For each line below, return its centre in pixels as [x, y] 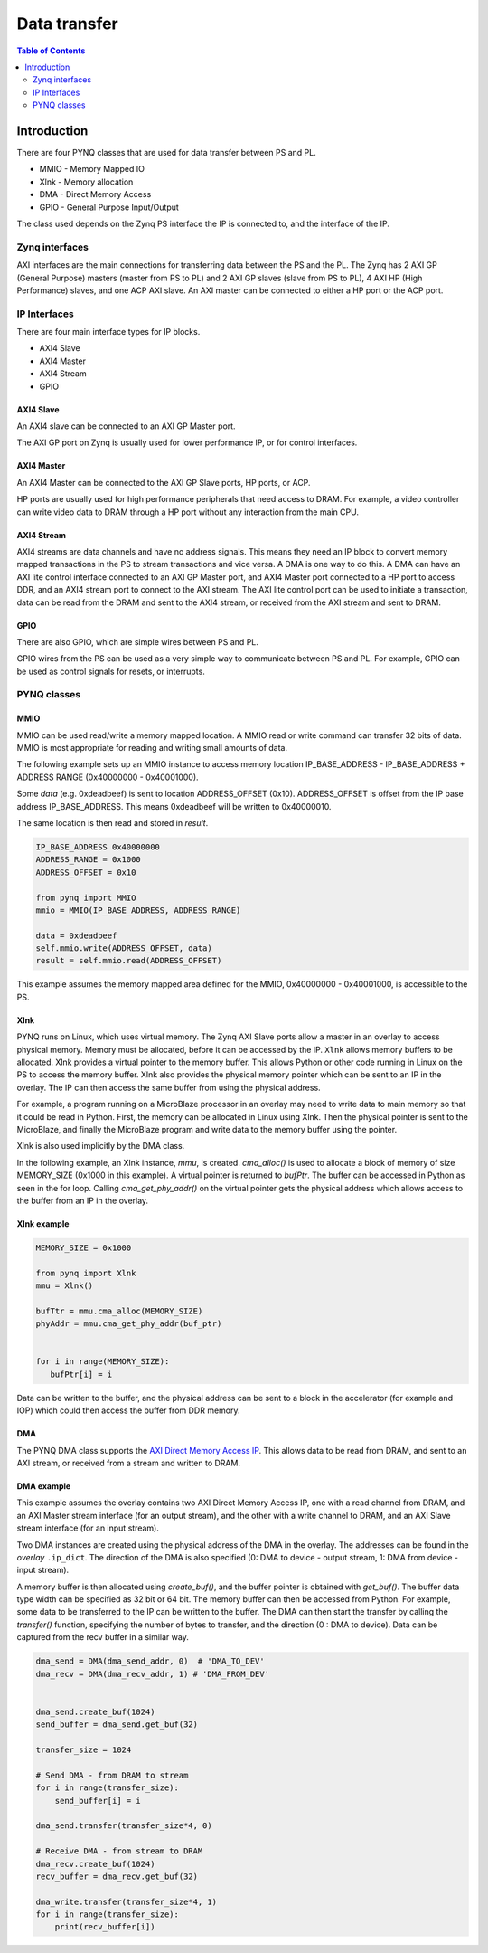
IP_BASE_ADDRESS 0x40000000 [98, 847]
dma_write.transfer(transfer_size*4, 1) [126, 1901]
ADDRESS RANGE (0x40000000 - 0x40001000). [108, 777]
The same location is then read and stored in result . [113, 822]
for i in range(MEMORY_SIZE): [103, 1362]
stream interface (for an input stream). [88, 1528]
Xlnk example [43, 1223]
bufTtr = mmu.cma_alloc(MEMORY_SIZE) [119, 1311]
